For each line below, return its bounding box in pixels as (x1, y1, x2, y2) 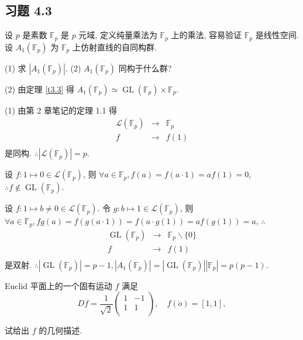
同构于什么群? (118, 61, 172, 74)
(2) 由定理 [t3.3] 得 (5, 83, 75, 95)
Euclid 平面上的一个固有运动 (5, 279, 112, 291)
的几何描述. (39, 324, 82, 336)
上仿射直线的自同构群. (72, 40, 157, 53)
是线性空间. (255, 29, 299, 41)
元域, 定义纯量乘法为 (78, 29, 157, 41)
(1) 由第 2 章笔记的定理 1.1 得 (5, 104, 118, 116)
